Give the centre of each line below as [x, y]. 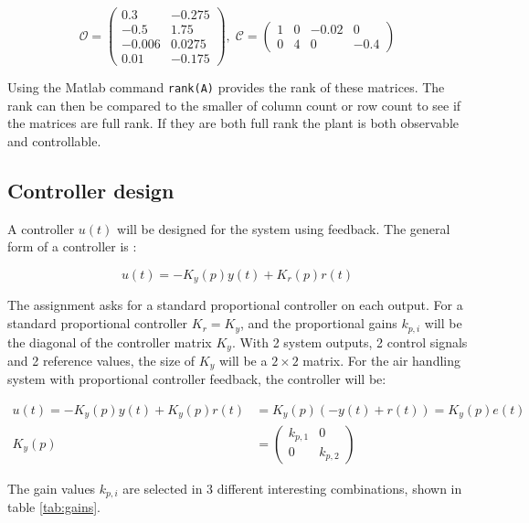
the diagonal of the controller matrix [110, 342]
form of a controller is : [72, 246]
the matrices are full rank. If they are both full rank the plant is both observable [233, 123]
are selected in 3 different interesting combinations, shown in [292, 488]
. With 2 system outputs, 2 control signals [349, 342]
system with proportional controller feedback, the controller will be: [197, 379]
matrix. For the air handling [381, 360]
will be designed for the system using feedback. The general [284, 228]
